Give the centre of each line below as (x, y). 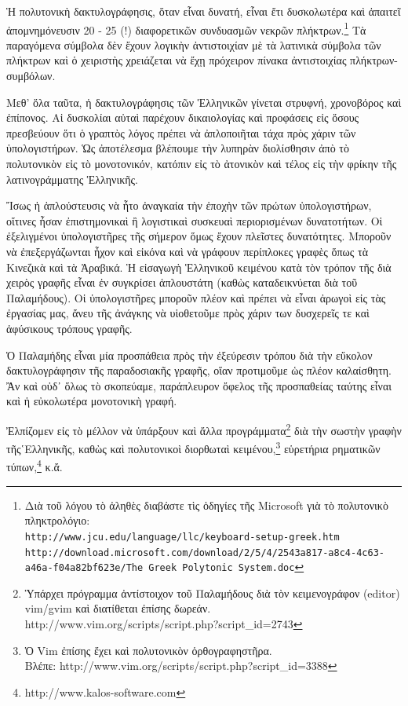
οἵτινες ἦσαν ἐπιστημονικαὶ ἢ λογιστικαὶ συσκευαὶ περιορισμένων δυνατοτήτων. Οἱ (195, 220)
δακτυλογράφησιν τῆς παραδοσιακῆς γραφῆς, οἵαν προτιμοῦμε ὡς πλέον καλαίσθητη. (199, 370)
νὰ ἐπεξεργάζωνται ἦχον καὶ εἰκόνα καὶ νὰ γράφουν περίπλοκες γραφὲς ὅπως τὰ (187, 251)
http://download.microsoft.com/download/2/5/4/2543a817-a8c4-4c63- (204, 552)
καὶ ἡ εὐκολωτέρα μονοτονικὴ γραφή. (92, 401)
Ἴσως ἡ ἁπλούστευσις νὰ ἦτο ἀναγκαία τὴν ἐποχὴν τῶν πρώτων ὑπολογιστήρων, (189, 205)
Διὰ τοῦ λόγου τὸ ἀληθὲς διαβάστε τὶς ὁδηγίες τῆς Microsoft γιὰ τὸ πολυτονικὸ (206, 505)
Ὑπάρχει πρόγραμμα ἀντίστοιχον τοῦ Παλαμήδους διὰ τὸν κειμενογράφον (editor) (212, 593)
